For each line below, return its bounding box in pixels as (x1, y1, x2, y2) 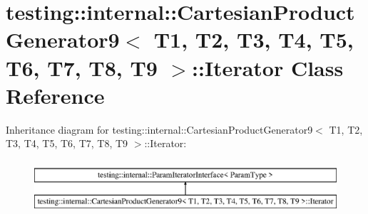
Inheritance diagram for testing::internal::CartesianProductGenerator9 (6, 122, 313, 137)
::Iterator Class (192, 53, 344, 82)
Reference (6, 80, 105, 109)
